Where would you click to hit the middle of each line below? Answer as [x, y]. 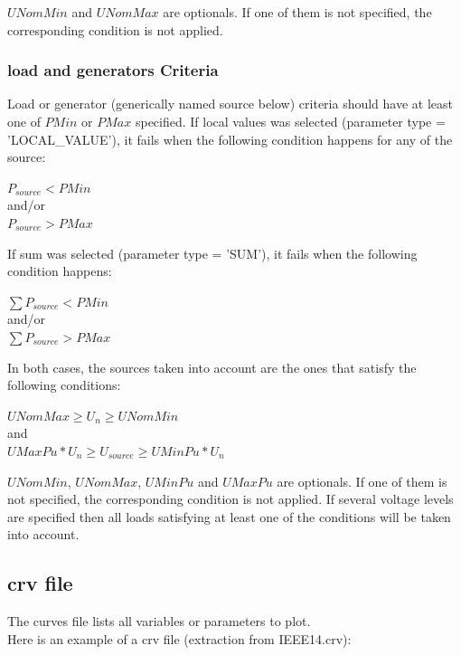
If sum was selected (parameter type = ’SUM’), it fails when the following [212, 253]
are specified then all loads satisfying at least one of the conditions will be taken [229, 516]
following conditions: [64, 385]
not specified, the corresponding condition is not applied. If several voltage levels [230, 499]
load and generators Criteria [113, 70]
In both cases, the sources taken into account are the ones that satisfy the [212, 367]
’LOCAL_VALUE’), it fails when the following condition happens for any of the [230, 139]
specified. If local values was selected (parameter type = [290, 121]
